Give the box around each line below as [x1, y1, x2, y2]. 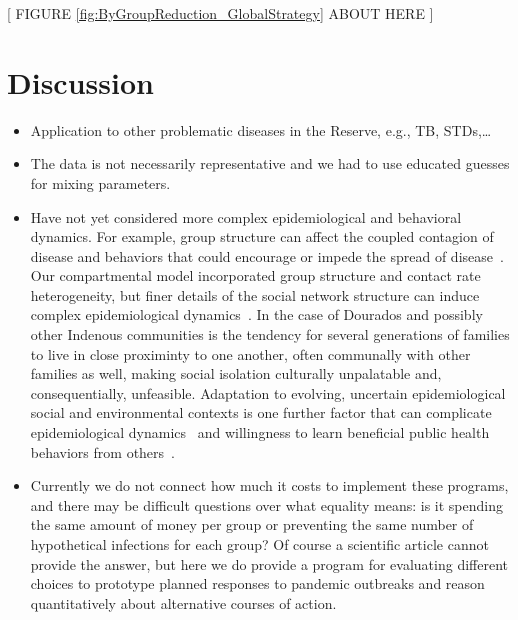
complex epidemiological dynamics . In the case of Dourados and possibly [30, 304, 483, 325]
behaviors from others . [30, 441, 175, 462]
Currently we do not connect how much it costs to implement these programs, [30, 475, 509, 496]
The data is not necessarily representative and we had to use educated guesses [30, 153, 510, 174]
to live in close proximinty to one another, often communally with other [30, 343, 471, 364]
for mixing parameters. [30, 172, 171, 193]
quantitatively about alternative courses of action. [30, 592, 337, 613]
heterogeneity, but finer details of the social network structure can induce [30, 284, 480, 305]
